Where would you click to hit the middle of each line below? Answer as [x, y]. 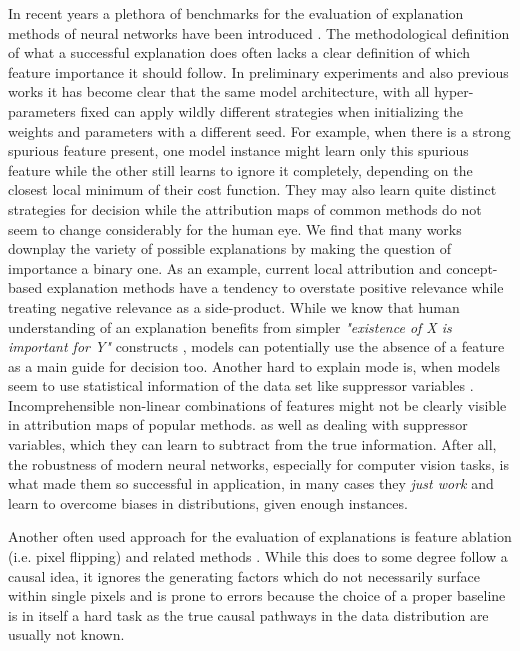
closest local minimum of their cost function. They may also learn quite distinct [252, 189]
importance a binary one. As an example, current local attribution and [225, 267]
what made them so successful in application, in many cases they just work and [251, 483]
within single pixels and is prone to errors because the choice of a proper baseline [257, 595]
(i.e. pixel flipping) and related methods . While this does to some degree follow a [258, 556]
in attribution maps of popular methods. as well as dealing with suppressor [238, 424]
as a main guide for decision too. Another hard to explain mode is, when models [254, 365]
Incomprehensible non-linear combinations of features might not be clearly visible [257, 404]
